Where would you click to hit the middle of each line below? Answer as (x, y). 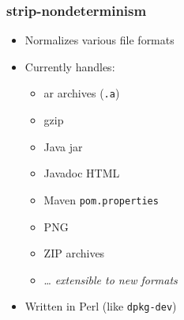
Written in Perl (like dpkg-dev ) (101, 306)
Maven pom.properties (101, 199)
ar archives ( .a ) (82, 93)
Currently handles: (70, 66)
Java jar (63, 146)
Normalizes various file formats (100, 40)
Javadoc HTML (82, 173)
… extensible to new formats (111, 279)
